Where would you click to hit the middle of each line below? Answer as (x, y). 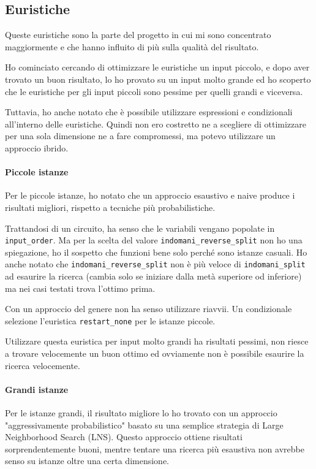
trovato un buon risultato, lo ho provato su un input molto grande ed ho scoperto (158, 79)
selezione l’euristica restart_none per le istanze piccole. (110, 320)
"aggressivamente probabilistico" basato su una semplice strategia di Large (144, 425)
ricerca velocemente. (43, 365)
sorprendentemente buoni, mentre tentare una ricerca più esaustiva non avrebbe (155, 448)
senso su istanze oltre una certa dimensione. (87, 461)
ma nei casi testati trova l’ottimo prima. (80, 288)
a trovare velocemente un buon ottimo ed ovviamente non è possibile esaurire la (155, 353)
